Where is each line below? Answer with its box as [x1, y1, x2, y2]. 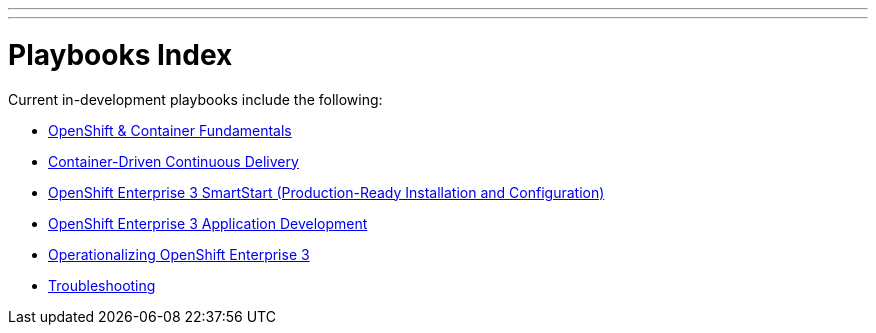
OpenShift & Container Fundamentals [48, 121, 292, 139]
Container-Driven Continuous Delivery [48, 152, 299, 170]
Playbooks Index [8, 37, 233, 72]
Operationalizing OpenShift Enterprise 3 [48, 245, 310, 263]
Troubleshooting [48, 276, 156, 294]
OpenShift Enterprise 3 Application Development [48, 214, 368, 232]
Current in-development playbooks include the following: [8, 90, 383, 108]
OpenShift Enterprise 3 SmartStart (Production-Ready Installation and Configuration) [48, 183, 605, 201]
